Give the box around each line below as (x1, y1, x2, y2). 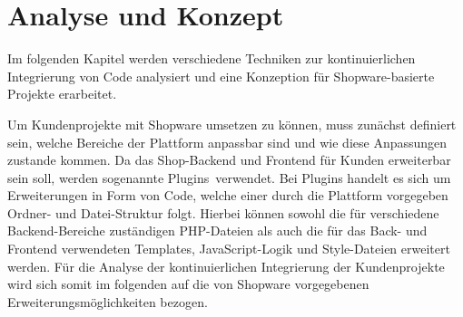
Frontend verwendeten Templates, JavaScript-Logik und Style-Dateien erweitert (7, 239, 450, 258)
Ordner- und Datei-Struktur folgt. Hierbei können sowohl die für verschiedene (7, 203, 439, 222)
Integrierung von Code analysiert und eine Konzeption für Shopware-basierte (7, 66, 435, 85)
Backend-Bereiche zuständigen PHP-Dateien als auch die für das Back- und (7, 221, 428, 240)
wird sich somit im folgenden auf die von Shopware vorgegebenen (7, 274, 369, 293)
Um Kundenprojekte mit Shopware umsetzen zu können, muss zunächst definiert (7, 114, 457, 133)
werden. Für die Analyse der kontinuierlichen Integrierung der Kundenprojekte (7, 256, 445, 275)
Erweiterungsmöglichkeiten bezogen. (7, 292, 208, 311)
